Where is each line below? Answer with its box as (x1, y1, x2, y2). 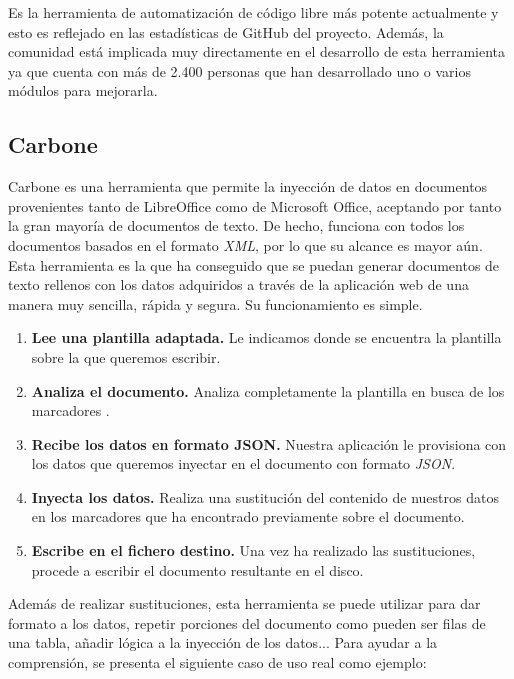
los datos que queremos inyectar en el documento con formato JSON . (31, 453, 456, 474)
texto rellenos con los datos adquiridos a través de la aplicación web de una (8, 274, 469, 295)
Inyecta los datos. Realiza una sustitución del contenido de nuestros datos (31, 486, 499, 507)
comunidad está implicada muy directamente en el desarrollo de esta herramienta (8, 41, 505, 62)
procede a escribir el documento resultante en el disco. (31, 559, 364, 580)
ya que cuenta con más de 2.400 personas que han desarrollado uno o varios (8, 60, 471, 81)
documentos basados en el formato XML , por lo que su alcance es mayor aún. (8, 234, 483, 255)
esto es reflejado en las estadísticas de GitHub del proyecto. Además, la (8, 21, 444, 42)
